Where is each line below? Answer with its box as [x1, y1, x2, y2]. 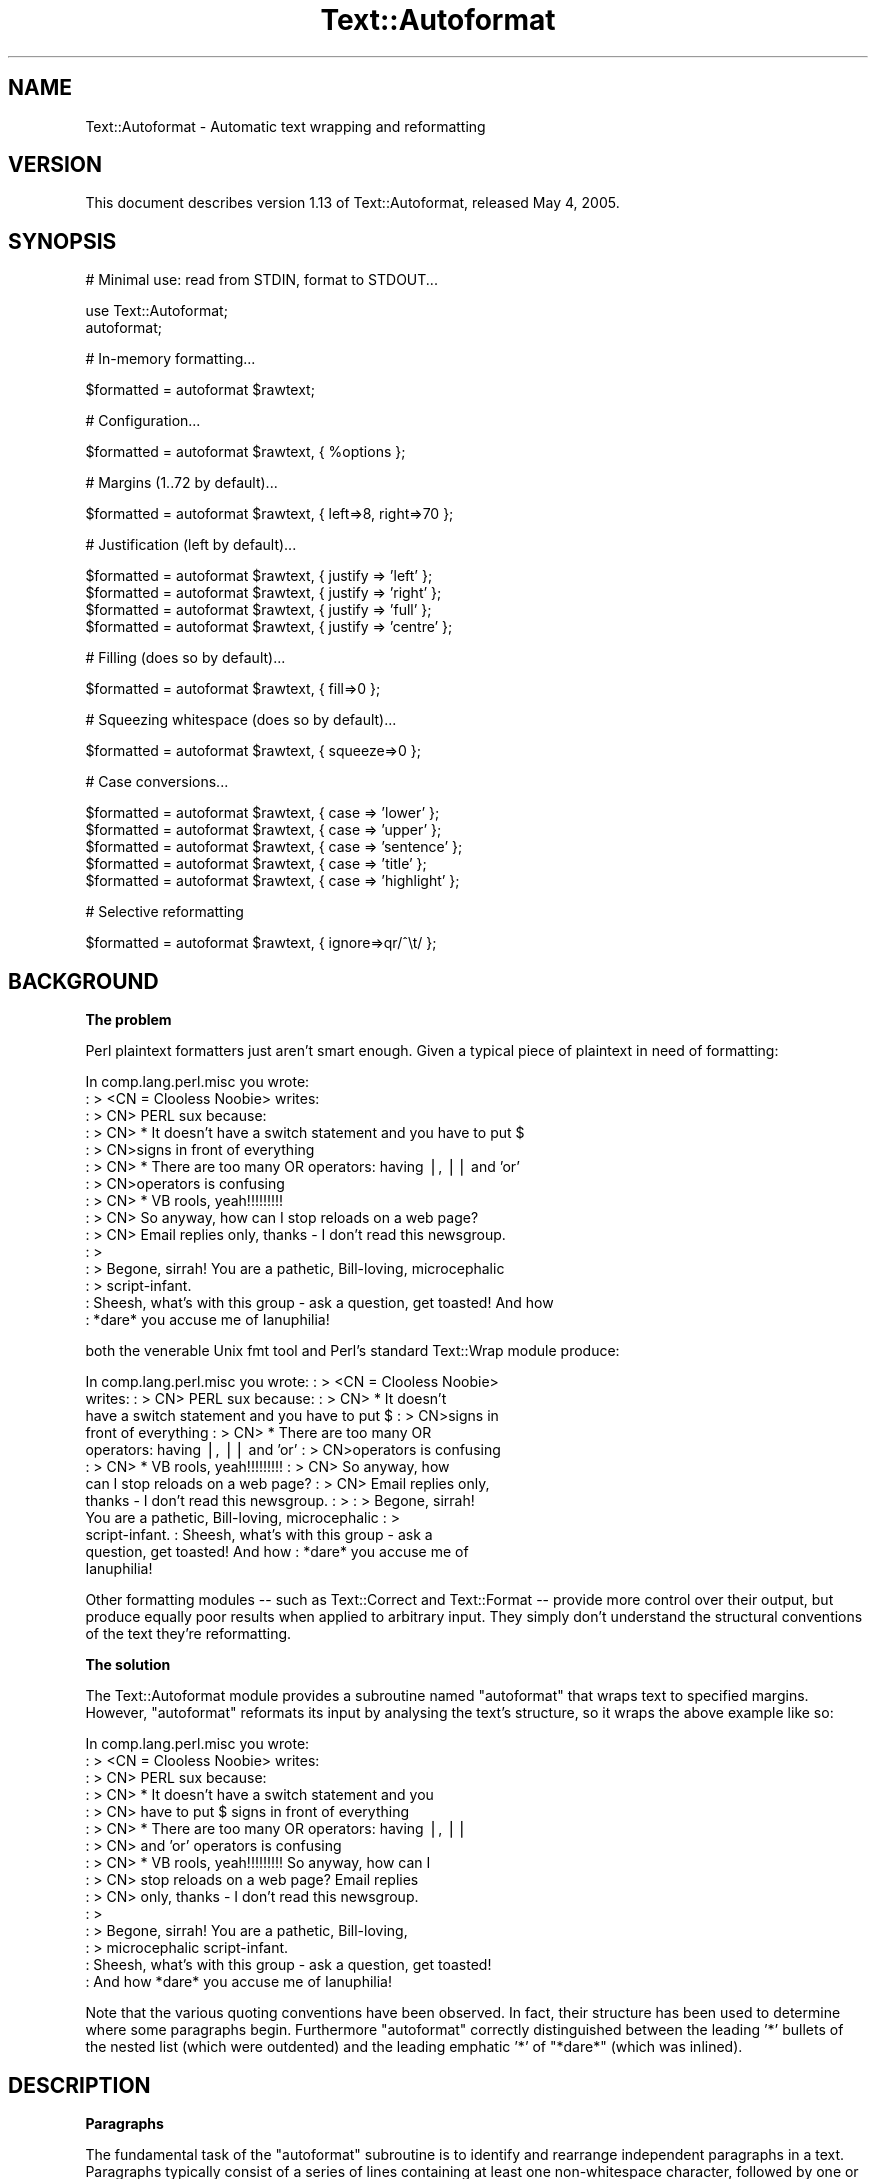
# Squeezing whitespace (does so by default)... [85, 711, 397, 729]
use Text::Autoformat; [85, 302, 228, 320]
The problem [85, 1011, 172, 1029]
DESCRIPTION [8, 2072, 151, 2098]
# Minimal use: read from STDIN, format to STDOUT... [85, 271, 438, 289]
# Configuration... [85, 412, 201, 430]
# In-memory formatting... [85, 350, 256, 368]
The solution [85, 1656, 171, 1674]
